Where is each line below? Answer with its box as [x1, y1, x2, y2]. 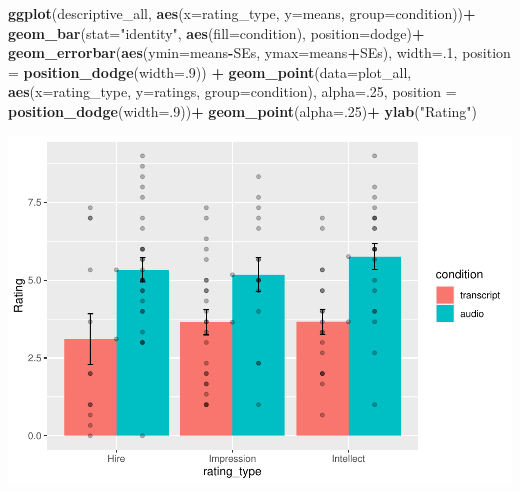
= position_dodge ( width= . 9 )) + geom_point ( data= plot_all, [8, 61, 412, 82]
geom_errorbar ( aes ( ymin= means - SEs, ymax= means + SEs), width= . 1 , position [8, 42, 511, 63]
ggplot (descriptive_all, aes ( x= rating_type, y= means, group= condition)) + [8, 3, 476, 23]
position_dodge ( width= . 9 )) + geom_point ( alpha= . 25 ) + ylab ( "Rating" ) [8, 100, 478, 121]
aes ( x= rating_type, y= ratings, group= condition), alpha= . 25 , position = [8, 81, 457, 102]
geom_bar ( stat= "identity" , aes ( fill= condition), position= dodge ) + [8, 22, 425, 43]
